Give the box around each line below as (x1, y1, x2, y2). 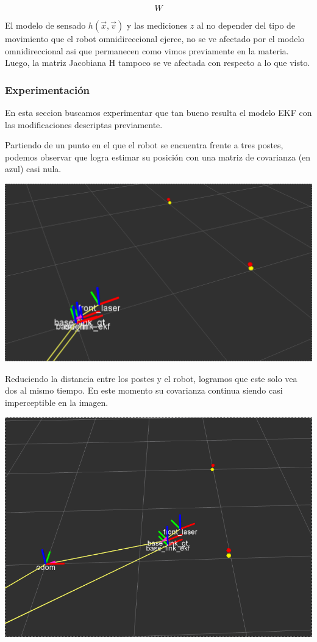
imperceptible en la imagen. (5, 396, 109, 409)
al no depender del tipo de (197, 19, 296, 31)
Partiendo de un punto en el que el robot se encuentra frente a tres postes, (5, 139, 283, 151)
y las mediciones (126, 19, 188, 31)
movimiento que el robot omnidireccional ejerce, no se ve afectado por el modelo (5, 32, 305, 45)
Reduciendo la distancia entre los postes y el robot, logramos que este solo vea (5, 372, 297, 384)
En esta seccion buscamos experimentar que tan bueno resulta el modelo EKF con (5, 106, 312, 118)
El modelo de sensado (5, 19, 86, 31)
